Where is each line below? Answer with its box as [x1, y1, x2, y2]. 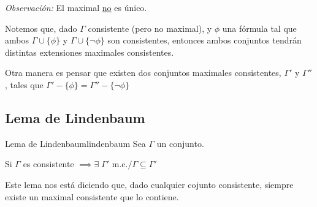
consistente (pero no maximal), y [88, 21, 212, 34]
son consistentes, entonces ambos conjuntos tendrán [107, 34, 302, 47]
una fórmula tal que [222, 21, 297, 34]
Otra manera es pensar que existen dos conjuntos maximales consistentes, [5, 66, 281, 79]
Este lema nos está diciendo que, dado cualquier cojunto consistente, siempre [5, 178, 294, 190]
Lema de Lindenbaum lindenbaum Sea [5, 137, 146, 149]
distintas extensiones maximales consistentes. [5, 45, 174, 58]
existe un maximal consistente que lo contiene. [5, 190, 179, 203]
